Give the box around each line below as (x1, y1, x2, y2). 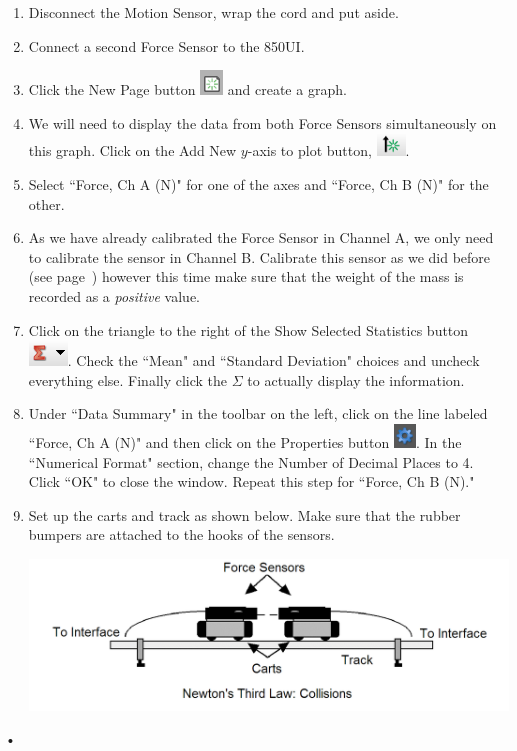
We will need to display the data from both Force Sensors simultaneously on (28, 112, 497, 133)
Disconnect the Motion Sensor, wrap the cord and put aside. (28, 2, 399, 22)
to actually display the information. (247, 369, 465, 390)
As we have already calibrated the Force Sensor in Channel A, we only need (28, 227, 494, 248)
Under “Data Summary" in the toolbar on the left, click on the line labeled (28, 403, 488, 424)
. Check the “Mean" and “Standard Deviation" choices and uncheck (67, 350, 480, 371)
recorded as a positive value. (28, 285, 201, 306)
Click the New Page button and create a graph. (28, 79, 347, 100)
